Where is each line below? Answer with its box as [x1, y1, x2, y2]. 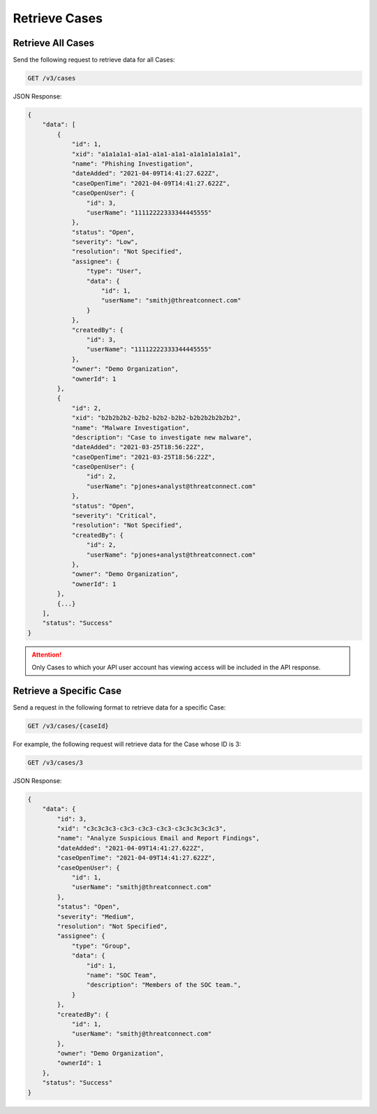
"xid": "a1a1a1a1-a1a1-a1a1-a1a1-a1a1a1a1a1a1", [71, 150, 242, 158]
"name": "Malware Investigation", [71, 423, 190, 432]
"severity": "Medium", [57, 912, 135, 921]
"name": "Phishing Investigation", [71, 159, 193, 168]
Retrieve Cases [13, 10, 103, 26]
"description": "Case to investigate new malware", [71, 433, 253, 441]
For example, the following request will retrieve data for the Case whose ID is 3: [13, 740, 242, 748]
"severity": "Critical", [71, 512, 157, 520]
